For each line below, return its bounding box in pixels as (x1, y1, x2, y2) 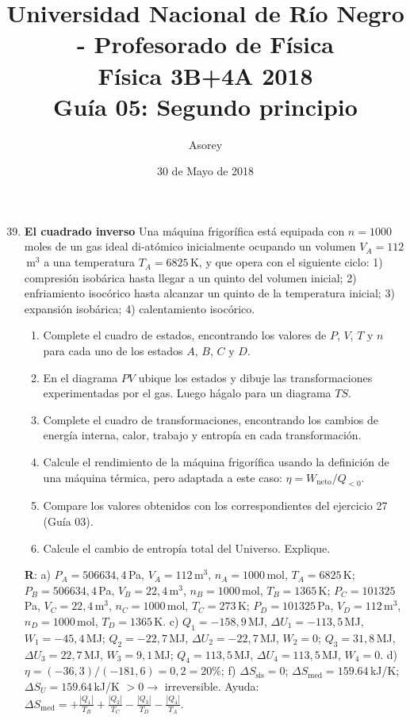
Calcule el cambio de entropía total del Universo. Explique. (43, 539, 331, 556)
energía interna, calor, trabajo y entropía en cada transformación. (43, 427, 362, 443)
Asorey (188, 136, 223, 152)
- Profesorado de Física (76, 28, 335, 60)
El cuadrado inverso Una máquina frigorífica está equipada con (24, 222, 345, 239)
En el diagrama (43, 369, 118, 385)
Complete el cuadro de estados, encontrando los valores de (43, 327, 327, 343)
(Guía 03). (43, 512, 94, 529)
